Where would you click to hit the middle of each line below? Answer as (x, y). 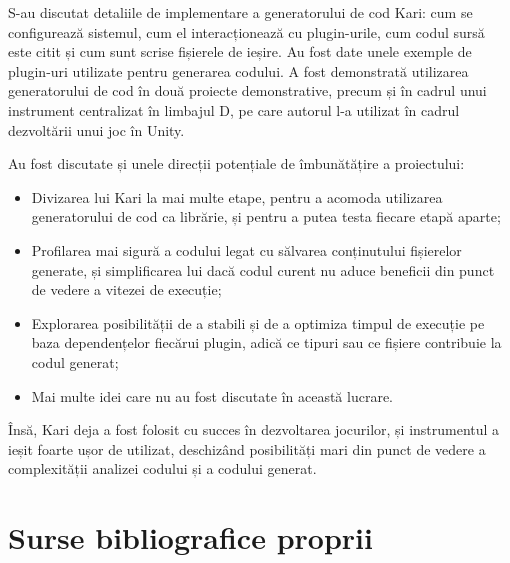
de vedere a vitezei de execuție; (126, 289)
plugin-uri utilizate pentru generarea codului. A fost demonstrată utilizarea (238, 70)
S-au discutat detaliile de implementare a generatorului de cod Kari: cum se (240, 12)
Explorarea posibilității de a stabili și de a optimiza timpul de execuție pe (258, 322)
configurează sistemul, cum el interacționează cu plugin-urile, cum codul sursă (246, 31)
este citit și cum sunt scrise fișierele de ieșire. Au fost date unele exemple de (240, 51)
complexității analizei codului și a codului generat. (162, 468)
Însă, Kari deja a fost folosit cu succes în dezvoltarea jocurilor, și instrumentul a (254, 429)
